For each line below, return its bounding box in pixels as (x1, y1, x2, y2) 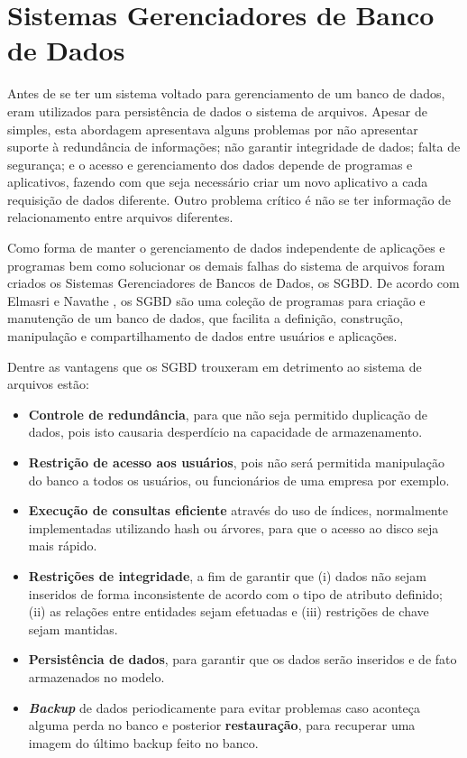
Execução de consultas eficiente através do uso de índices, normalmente (28, 501, 448, 520)
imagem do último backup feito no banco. (28, 733, 259, 752)
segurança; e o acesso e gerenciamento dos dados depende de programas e (7, 154, 413, 173)
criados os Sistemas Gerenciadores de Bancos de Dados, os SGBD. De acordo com (7, 273, 460, 292)
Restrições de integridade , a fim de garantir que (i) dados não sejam (28, 566, 426, 585)
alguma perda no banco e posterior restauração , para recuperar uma (28, 716, 416, 735)
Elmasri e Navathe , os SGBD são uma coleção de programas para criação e (7, 291, 426, 310)
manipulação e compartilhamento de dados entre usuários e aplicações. (7, 327, 398, 346)
